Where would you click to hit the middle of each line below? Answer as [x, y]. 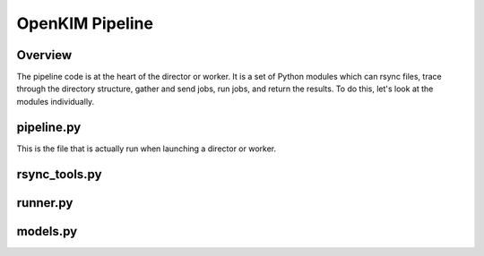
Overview [44, 55]
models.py [47, 231]
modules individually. [56, 101]
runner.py [45, 203]
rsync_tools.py [59, 174]
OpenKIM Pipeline [85, 23]
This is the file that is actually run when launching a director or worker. [147, 149]
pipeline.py [49, 127]
